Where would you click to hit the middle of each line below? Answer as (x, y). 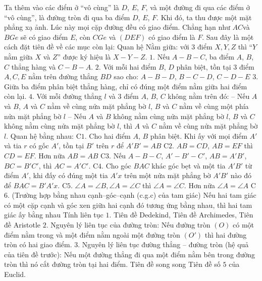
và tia (13, 146)
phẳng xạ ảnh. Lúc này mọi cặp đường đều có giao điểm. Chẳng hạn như (117, 27)
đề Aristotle (22, 225)
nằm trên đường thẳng (63, 76)
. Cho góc (116, 165)
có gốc (39, 146)
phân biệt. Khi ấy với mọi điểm (199, 135)
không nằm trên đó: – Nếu (209, 96)
